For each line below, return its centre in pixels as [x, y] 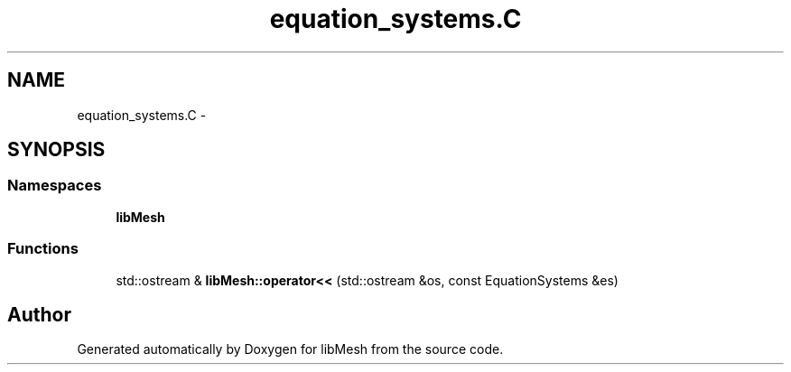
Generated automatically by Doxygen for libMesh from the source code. [290, 349]
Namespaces [55, 186]
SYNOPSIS [56, 150]
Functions [43, 249]
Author [39, 314]
